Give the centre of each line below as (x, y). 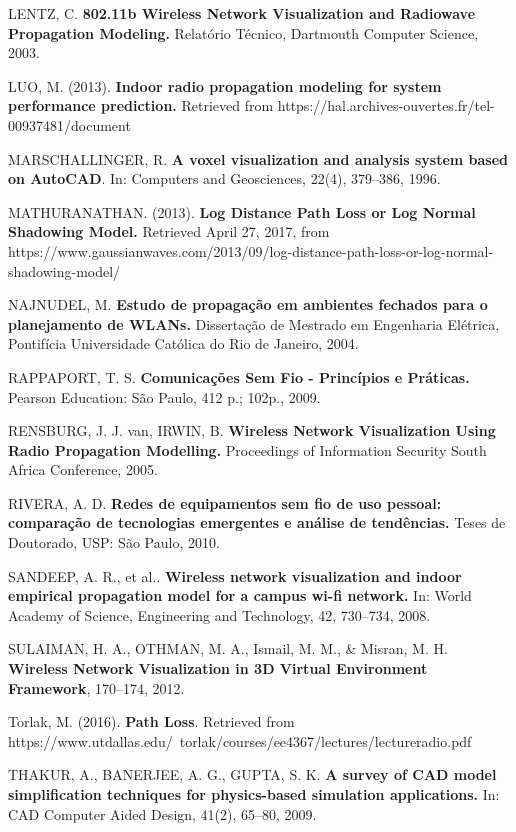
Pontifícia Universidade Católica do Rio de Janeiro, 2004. (183, 343)
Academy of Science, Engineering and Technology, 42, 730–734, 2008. (219, 614)
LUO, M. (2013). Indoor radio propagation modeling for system (225, 85)
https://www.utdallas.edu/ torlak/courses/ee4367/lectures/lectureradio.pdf (240, 740)
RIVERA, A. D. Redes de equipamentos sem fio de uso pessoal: (225, 502)
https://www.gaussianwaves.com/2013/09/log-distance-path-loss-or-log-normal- (251, 250)
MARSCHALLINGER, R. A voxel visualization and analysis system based (258, 158)
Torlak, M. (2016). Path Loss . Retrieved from (151, 721)
